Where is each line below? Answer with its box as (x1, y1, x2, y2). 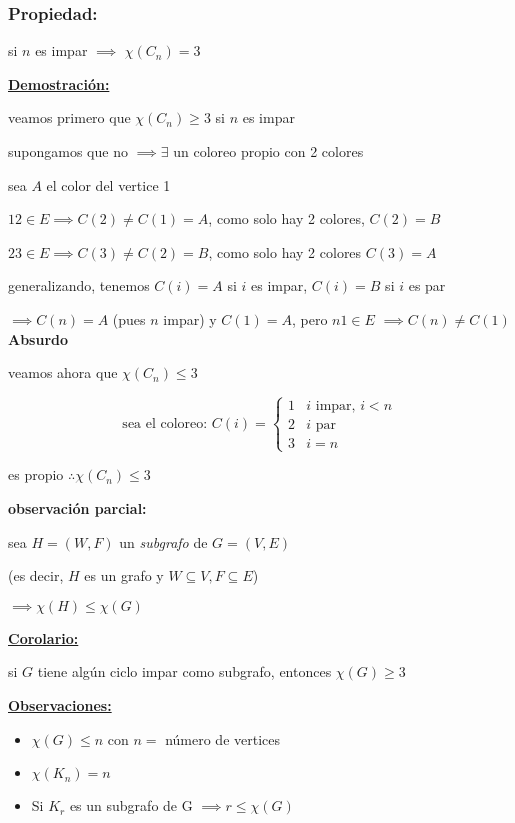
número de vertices (165, 728, 281, 749)
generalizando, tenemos (8, 275, 150, 296)
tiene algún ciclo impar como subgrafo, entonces (37, 661, 332, 682)
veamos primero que (8, 107, 131, 128)
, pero (291, 308, 328, 329)
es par (408, 275, 446, 296)
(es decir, (8, 565, 64, 586)
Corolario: (8, 627, 79, 648)
